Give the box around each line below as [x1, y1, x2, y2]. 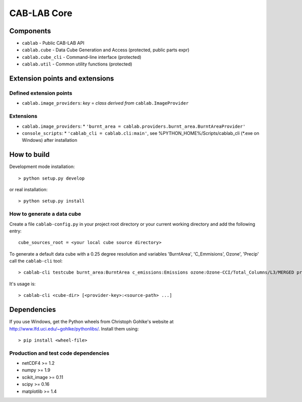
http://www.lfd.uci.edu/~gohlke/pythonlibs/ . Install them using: [9, 326, 139, 332]
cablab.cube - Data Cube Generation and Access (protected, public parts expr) [22, 47, 190, 53]
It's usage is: [9, 281, 36, 287]
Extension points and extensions [9, 74, 114, 83]
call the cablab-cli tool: [9, 258, 63, 264]
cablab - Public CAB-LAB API [22, 40, 85, 46]
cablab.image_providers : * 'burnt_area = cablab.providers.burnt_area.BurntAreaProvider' [22, 123, 246, 129]
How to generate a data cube [9, 210, 82, 217]
